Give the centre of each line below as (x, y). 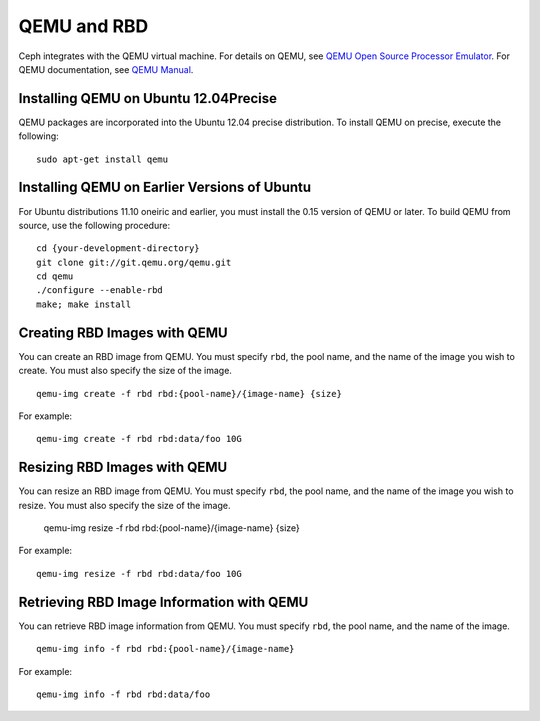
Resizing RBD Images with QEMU (123, 467)
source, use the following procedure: (94, 225)
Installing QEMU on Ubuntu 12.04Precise (148, 98)
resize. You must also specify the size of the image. (124, 505)
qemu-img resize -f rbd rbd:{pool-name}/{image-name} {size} (171, 528)
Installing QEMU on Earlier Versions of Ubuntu (165, 187)
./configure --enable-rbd (100, 290)
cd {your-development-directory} (118, 248)
